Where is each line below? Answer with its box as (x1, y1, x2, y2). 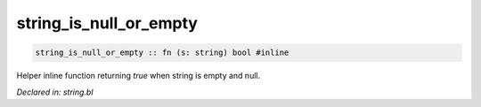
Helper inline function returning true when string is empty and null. (16, 71, 261, 81)
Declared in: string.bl (16, 87, 94, 97)
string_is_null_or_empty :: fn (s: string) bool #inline (35, 48, 289, 57)
